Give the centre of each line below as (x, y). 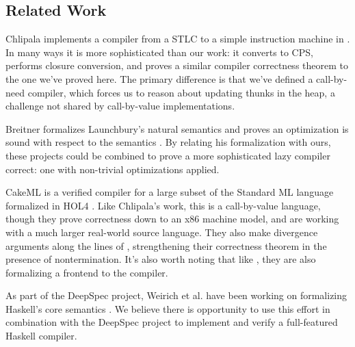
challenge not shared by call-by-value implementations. (120, 106)
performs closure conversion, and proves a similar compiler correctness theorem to (177, 65)
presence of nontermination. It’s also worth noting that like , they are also (161, 259)
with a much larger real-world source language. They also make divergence (162, 232)
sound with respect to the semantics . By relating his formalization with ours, (168, 142)
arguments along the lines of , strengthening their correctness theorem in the (166, 245)
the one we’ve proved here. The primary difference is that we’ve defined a (159, 78)
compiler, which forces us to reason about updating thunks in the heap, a (181, 92)
